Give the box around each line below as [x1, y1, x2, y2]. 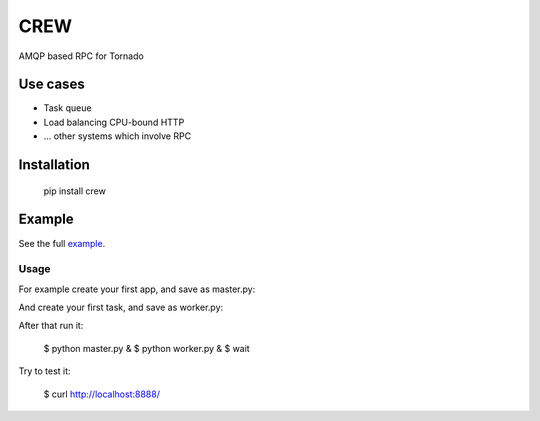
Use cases [18, 76, 85, 93]
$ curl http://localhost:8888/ [43, 388, 160, 400]
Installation [18, 156, 90, 174]
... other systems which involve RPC [43, 130, 192, 142]
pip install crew [43, 185, 107, 197]
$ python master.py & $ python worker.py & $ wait [43, 342, 250, 354]
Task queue [43, 102, 92, 114]
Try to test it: [18, 365, 71, 377]
